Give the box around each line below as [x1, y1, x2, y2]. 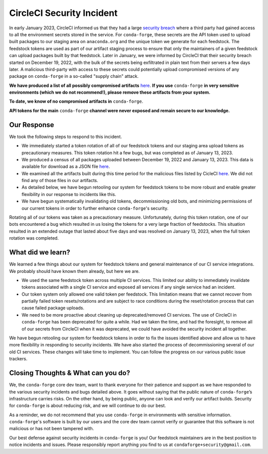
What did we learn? [9, 248, 70, 257]
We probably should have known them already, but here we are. [9, 268, 140, 274]
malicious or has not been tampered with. [9, 426, 94, 432]
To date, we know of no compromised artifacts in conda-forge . [9, 98, 143, 104]
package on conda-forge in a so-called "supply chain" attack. [9, 73, 139, 79]
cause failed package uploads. [21, 305, 84, 311]
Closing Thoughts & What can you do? [9, 369, 131, 377]
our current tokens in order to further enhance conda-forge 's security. [21, 205, 169, 211]
